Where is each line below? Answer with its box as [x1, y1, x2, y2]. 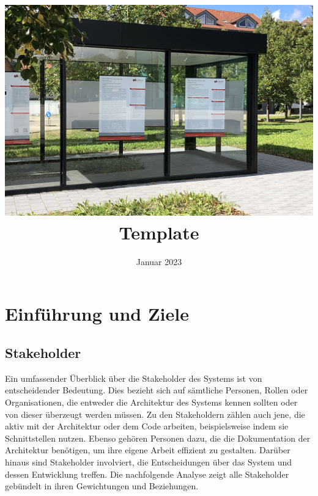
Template [119, 219, 199, 244]
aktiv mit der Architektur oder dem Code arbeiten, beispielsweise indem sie [5, 420, 289, 432]
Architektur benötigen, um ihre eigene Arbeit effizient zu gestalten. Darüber [5, 443, 290, 456]
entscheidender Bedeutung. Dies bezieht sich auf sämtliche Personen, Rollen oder [5, 384, 308, 396]
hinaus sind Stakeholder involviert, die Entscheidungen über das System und [5, 455, 292, 468]
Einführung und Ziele [5, 301, 189, 326]
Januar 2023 [136, 255, 182, 268]
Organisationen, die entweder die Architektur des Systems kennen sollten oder [5, 396, 298, 409]
